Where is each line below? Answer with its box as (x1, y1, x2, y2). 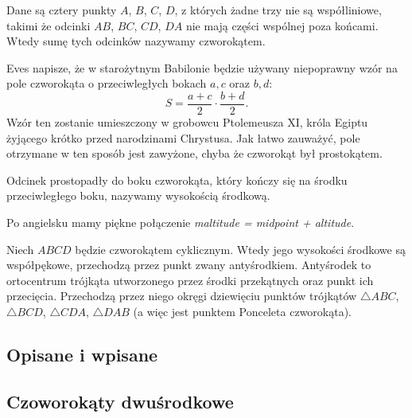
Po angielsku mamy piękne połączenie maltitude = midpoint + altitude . (6, 214, 355, 230)
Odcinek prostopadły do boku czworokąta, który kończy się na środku (6, 171, 348, 188)
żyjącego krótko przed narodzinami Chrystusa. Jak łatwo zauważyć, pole (6, 129, 360, 146)
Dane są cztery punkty (6, 2, 117, 18)
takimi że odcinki (6, 17, 91, 33)
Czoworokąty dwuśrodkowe (6, 389, 234, 413)
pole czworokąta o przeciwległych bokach (6, 75, 207, 92)
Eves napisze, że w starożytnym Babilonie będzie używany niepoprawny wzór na (6, 59, 398, 76)
